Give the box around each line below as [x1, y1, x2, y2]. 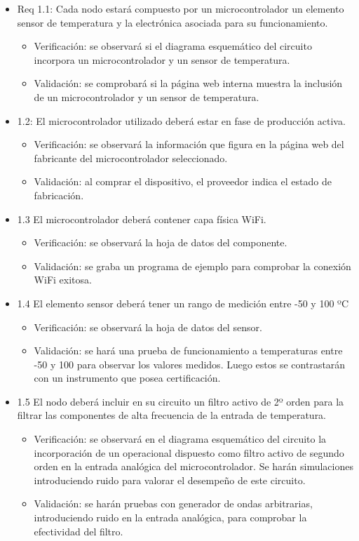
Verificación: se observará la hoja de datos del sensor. [34, 319, 262, 334]
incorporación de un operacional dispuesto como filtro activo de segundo [34, 445, 344, 460]
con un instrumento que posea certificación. [34, 370, 221, 385]
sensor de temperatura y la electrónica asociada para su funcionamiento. [17, 15, 328, 29]
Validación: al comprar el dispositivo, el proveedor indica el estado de [34, 174, 332, 189]
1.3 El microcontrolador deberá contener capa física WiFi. [17, 211, 266, 226]
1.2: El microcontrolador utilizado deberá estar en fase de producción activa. [17, 113, 346, 128]
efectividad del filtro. [34, 523, 123, 538]
